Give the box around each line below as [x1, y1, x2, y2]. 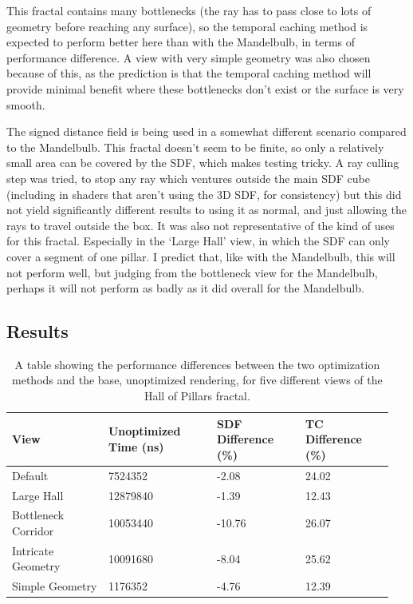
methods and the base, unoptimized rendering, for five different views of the [12, 372, 383, 388]
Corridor [12, 522, 54, 538]
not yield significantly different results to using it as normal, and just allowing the [6, 201, 407, 218]
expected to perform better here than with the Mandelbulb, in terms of [6, 34, 356, 50]
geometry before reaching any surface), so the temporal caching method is [6, 18, 368, 34]
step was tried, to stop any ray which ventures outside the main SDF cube [6, 169, 370, 186]
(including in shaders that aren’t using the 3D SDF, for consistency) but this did [6, 185, 402, 202]
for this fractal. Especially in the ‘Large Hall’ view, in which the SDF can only [6, 232, 390, 249]
